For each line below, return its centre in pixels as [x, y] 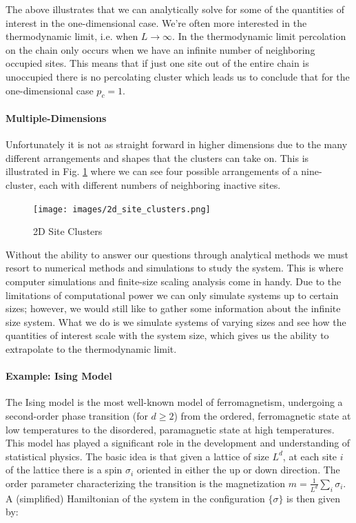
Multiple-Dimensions [56, 117]
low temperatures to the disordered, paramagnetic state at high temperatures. [170, 429]
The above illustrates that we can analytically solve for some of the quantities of [175, 9]
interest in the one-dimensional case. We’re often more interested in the [156, 22]
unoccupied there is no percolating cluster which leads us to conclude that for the [178, 76]
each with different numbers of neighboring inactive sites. [160, 184]
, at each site [310, 456]
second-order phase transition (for [77, 415]
